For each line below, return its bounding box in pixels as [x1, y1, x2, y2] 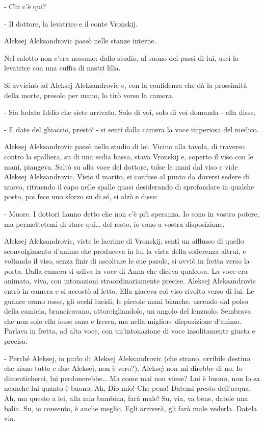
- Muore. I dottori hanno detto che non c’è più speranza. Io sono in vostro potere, [4, 208, 259, 219]
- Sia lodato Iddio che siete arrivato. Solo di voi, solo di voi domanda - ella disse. [4, 107, 256, 117]
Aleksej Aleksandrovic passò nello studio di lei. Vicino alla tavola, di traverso [4, 141, 245, 152]
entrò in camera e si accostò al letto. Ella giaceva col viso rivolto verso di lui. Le [4, 286, 254, 296]
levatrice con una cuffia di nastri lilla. [4, 62, 121, 73]
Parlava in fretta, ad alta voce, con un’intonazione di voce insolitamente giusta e [4, 325, 255, 336]
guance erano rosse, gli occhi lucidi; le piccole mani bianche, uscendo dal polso [4, 295, 248, 306]
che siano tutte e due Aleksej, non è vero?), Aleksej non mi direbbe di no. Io [4, 363, 243, 373]
